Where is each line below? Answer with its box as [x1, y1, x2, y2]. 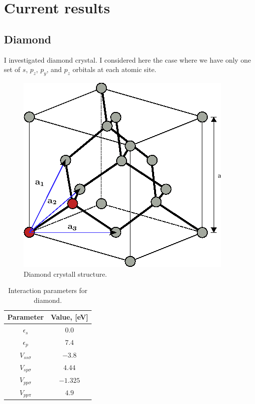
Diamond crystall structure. [24, 268, 107, 279]
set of [4, 64, 21, 74]
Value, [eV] [50, 312, 89, 322]
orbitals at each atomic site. [72, 64, 157, 74]
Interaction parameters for [8, 285, 88, 295]
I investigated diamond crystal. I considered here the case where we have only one [4, 54, 251, 65]
